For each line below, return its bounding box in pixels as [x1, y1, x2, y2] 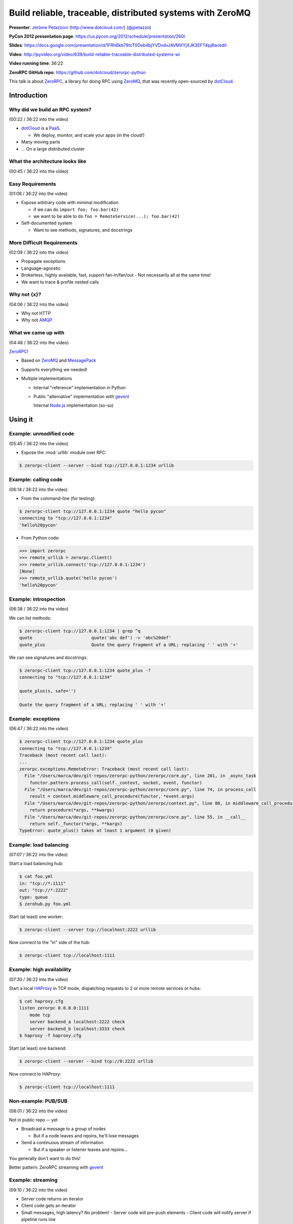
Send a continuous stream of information [21, 1140, 104, 1146]
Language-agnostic [21, 265, 61, 271]
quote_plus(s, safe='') [19, 688, 77, 694]
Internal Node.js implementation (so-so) [33, 402, 114, 408]
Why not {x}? [9, 291, 42, 298]
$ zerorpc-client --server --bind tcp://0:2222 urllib [19, 1058, 153, 1064]
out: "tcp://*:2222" [19, 888, 68, 893]
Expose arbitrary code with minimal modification [21, 200, 119, 206]
